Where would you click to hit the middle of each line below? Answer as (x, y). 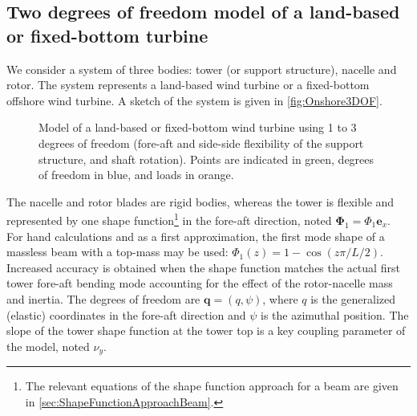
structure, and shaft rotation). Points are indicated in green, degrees (206, 159)
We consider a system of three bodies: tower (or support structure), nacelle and (202, 69)
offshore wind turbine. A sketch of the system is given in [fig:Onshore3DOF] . (194, 100)
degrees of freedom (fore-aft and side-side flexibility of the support (201, 143)
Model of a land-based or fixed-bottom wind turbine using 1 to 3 (198, 127)
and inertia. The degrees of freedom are (103, 298)
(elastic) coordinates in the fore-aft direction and (126, 314)
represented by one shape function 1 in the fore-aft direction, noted (169, 219)
